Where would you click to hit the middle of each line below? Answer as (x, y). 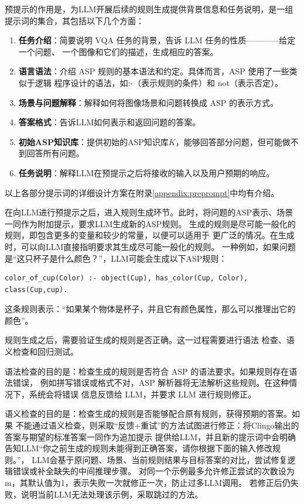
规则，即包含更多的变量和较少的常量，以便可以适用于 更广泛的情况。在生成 (150, 235)
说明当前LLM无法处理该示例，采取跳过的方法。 (112, 494)
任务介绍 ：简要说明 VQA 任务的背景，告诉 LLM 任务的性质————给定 (157, 40)
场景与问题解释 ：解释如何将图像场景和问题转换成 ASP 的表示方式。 (148, 102)
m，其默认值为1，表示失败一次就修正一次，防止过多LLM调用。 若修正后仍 (148, 482)
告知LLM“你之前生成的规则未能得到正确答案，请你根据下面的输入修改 (139, 448)
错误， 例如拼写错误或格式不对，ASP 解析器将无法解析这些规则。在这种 (151, 383)
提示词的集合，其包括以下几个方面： (74, 20)
